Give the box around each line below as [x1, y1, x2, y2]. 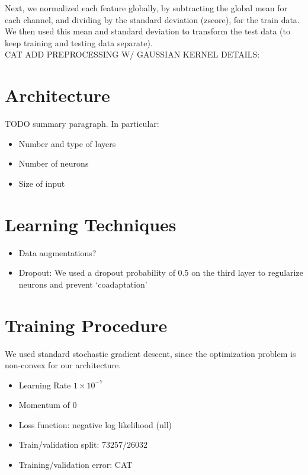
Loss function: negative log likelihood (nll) [18, 418, 172, 431]
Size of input [18, 177, 65, 189]
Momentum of [18, 399, 70, 411]
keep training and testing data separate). [5, 36, 153, 49]
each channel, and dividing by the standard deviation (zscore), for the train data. [5, 13, 300, 25]
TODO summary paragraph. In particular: [5, 117, 159, 130]
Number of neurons [18, 157, 89, 170]
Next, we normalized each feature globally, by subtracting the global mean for [5, 2, 288, 14]
